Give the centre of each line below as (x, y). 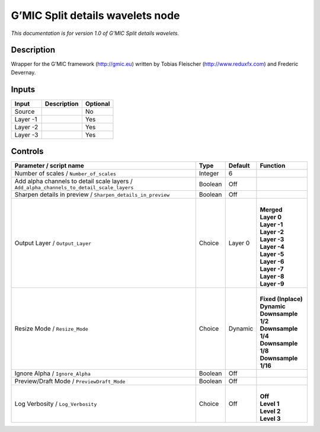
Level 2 (270, 411)
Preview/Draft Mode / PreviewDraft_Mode (70, 381)
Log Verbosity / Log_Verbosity (56, 404)
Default (239, 166)
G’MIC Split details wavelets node (95, 15)
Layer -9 (272, 284)
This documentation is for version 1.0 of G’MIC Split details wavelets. (95, 33)
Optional (97, 104)
